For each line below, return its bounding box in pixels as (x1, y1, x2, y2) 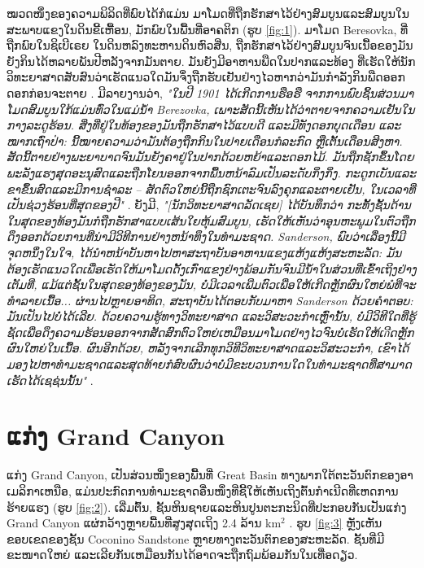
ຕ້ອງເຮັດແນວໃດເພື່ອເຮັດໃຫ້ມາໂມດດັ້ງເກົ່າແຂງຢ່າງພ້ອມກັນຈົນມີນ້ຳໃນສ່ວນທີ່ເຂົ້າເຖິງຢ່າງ (7, 260, 417, 277)
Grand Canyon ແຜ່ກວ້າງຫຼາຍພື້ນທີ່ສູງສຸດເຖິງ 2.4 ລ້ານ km (7, 514, 282, 531)
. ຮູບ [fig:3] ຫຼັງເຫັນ (289, 514, 382, 531)
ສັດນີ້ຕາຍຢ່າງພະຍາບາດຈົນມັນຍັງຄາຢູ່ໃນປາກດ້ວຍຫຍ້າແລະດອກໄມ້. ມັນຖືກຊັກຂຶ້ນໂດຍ (7, 148, 414, 165)
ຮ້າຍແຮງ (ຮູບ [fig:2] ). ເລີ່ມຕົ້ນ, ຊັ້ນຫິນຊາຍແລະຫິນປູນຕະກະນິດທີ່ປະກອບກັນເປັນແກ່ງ (7, 498, 407, 515)
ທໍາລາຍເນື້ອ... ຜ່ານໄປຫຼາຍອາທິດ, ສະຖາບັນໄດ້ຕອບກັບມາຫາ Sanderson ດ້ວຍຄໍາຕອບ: (7, 291, 413, 308)
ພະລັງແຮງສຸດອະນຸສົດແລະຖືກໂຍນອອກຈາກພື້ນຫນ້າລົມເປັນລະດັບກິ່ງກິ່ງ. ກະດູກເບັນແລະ (7, 164, 417, 181)
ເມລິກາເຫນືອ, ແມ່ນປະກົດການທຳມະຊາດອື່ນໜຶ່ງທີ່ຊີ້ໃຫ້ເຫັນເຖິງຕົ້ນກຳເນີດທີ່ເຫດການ (7, 482, 399, 499)
